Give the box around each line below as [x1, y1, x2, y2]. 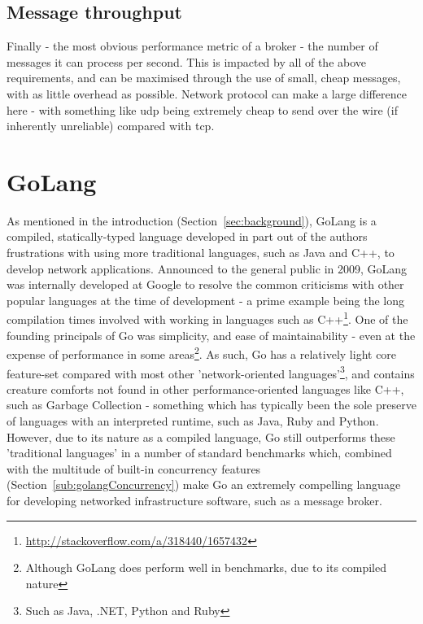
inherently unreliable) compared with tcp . [7, 117, 215, 134]
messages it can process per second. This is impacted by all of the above [7, 53, 367, 70]
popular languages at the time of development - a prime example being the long [7, 291, 404, 308]
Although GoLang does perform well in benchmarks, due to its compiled [25, 559, 387, 576]
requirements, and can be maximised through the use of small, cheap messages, [7, 69, 401, 86]
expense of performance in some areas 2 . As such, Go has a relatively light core [7, 343, 397, 362]
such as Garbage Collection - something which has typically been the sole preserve [7, 396, 416, 413]
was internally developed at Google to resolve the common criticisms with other [7, 276, 404, 293]
